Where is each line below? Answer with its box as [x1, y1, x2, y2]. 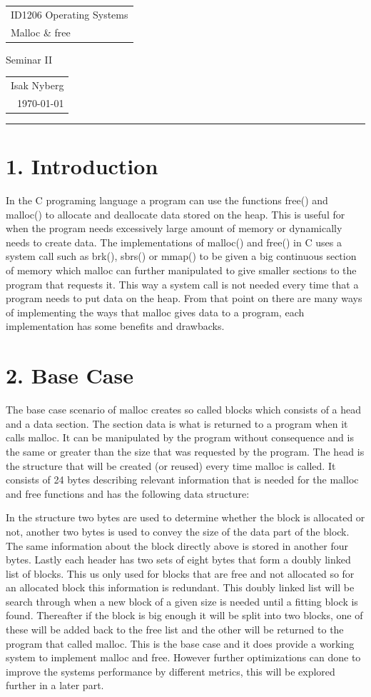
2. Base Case [6, 361, 133, 390]
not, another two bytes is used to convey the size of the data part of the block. [6, 523, 350, 538]
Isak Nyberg [11, 78, 64, 93]
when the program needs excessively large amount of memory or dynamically [6, 221, 342, 236]
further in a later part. [6, 678, 104, 693]
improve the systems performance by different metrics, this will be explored [6, 663, 335, 678]
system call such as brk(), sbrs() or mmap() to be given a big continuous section [6, 249, 357, 264]
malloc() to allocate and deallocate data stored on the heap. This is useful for [6, 206, 345, 221]
